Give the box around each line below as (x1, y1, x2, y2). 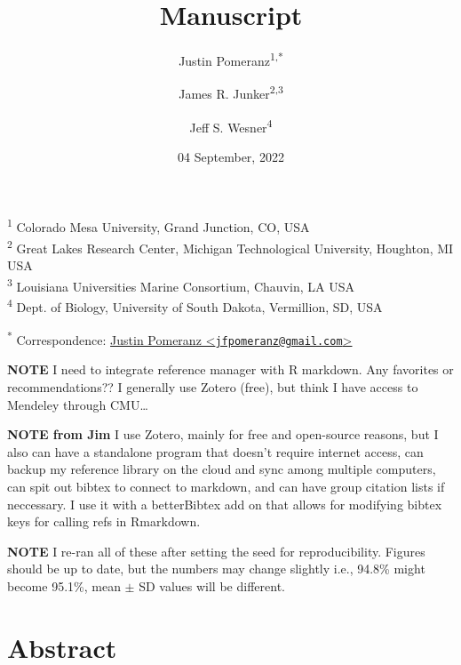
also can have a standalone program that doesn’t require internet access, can (7, 442, 424, 461)
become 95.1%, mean (7, 576, 121, 595)
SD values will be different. (139, 576, 285, 595)
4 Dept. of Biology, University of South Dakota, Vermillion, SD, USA (7, 294, 383, 316)
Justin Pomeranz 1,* (179, 49, 283, 69)
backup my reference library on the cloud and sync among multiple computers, (7, 460, 436, 478)
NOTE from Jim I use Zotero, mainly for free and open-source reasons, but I (7, 425, 439, 444)
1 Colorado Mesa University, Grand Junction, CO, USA (7, 215, 310, 236)
